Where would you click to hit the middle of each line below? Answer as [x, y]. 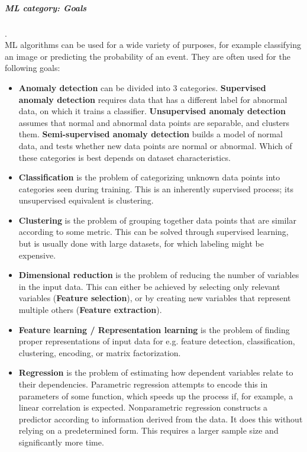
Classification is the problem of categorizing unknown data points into [149, 177]
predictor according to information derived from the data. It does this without [161, 419]
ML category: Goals [46, 7]
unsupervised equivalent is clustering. [86, 200]
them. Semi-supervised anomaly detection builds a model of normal [151, 134]
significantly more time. [61, 442]
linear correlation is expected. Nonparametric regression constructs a [143, 407]
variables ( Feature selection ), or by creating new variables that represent [155, 298]
